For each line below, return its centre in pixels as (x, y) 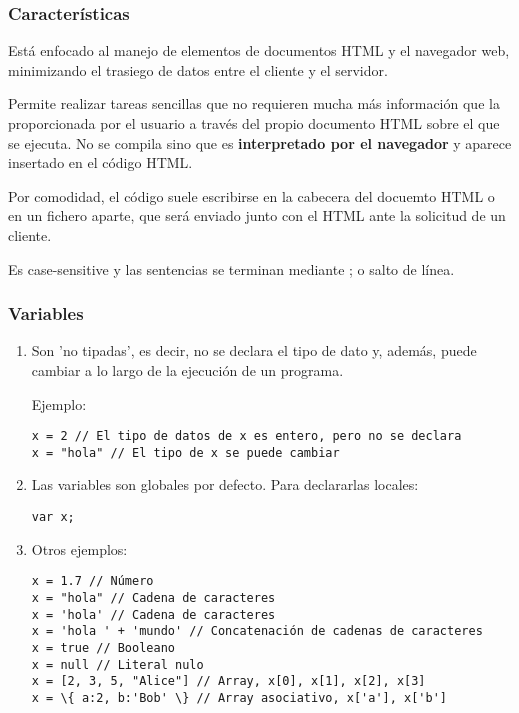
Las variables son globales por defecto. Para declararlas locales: (225, 484)
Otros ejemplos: (79, 548)
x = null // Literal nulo (117, 664)
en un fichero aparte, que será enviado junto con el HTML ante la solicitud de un (257, 215)
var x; (53, 517)
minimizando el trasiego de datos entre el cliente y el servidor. (198, 69)
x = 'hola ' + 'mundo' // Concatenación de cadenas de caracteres (257, 631)
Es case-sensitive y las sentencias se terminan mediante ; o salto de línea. (231, 268)
